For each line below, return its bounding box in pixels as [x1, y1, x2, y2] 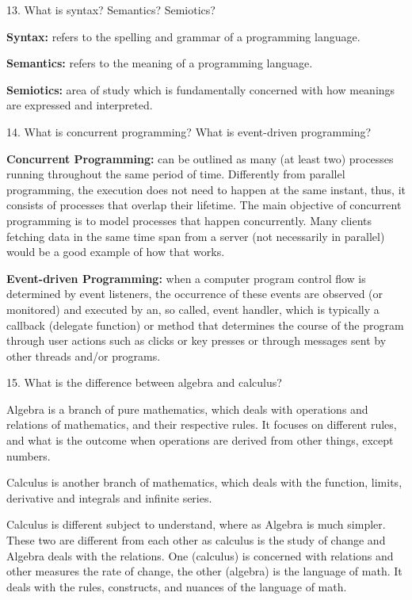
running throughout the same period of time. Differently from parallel [6, 166, 345, 182]
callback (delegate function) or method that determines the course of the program [6, 316, 404, 333]
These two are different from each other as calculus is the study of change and [6, 532, 386, 548]
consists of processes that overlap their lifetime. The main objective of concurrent [6, 197, 402, 213]
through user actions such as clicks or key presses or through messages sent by [6, 332, 387, 349]
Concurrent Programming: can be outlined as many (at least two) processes [6, 150, 394, 166]
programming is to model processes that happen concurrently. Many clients [6, 212, 372, 228]
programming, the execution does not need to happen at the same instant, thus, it [6, 181, 406, 197]
